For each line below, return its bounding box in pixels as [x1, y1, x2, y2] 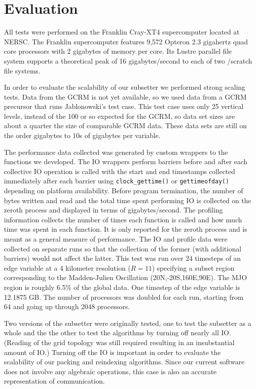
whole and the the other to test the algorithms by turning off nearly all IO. [4, 327, 231, 338]
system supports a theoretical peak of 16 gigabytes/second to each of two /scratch [4, 55, 253, 66]
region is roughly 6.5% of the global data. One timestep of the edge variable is [4, 282, 240, 292]
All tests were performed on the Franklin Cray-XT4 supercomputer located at [4, 27, 240, 37]
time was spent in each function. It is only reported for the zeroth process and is [4, 224, 247, 234]
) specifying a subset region [152, 262, 235, 273]
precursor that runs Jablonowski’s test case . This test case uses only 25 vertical [4, 101, 244, 111]
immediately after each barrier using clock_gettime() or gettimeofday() [4, 176, 229, 186]
